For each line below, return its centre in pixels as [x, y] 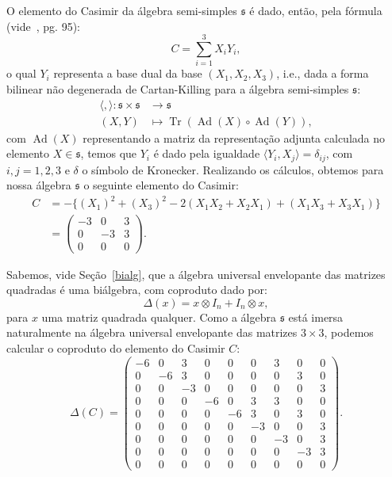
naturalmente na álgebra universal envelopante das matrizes [152, 332]
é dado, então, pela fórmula [316, 10]
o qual [21, 73]
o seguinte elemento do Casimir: [161, 185]
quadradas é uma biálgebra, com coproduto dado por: [137, 290]
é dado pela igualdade [207, 153]
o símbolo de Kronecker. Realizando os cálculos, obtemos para [233, 169]
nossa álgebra [39, 185]
